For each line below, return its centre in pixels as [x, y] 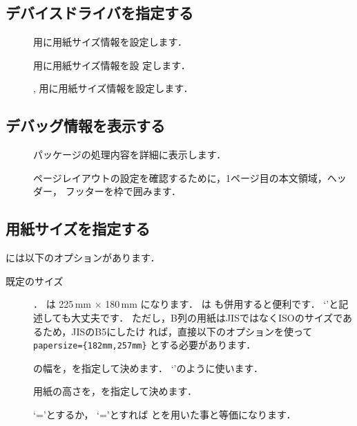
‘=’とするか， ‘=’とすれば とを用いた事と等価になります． [165, 414]
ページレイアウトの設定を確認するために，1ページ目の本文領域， [180, 177]
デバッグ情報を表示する [85, 126]
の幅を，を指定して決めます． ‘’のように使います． [148, 368]
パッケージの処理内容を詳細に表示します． [130, 155]
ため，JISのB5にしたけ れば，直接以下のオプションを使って [177, 331]
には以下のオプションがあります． [83, 258]
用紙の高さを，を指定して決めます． [115, 391]
